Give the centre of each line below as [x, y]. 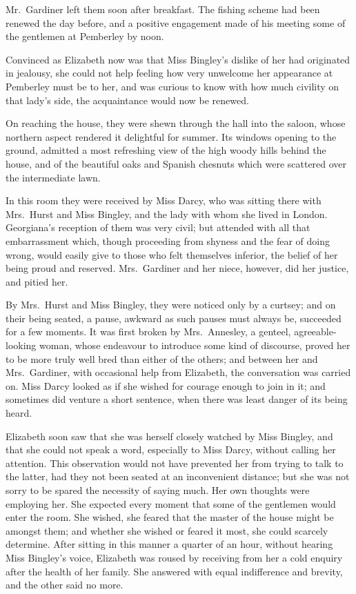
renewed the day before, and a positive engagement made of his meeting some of [176, 22]
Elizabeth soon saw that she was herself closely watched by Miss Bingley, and [169, 436]
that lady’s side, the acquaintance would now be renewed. [127, 100]
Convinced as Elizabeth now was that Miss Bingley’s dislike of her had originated [178, 59]
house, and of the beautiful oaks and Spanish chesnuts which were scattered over [176, 163]
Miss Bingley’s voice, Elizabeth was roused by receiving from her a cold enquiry [174, 557]
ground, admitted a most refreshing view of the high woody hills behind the [166, 150]
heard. [19, 413]
